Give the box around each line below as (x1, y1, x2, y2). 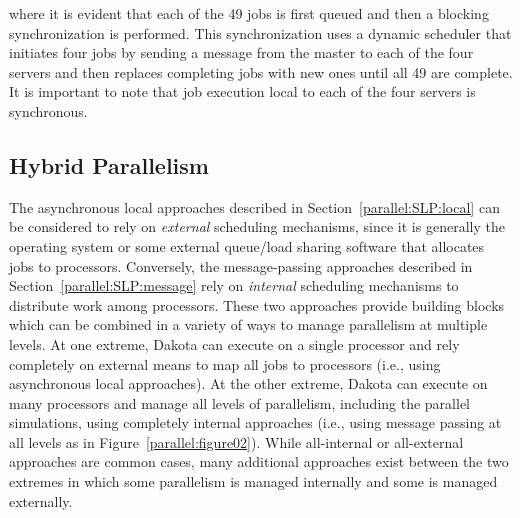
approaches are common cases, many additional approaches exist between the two (9, 451, 509, 472)
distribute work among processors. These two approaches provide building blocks (9, 294, 505, 315)
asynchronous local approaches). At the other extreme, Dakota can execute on (9, 373, 488, 394)
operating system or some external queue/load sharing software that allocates (9, 235, 485, 256)
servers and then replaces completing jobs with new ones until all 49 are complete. (9, 61, 513, 82)
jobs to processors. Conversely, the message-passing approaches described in (9, 255, 473, 276)
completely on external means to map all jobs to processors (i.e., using (9, 353, 441, 374)
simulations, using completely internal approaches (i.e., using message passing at (9, 412, 502, 433)
